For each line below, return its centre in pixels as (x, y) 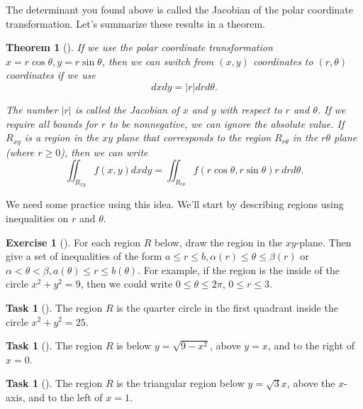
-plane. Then (324, 242)
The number (32, 109)
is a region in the (62, 137)
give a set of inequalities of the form (84, 256)
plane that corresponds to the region (194, 137)
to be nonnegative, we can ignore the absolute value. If (227, 123)
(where (20, 152)
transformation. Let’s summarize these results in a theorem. (135, 23)
